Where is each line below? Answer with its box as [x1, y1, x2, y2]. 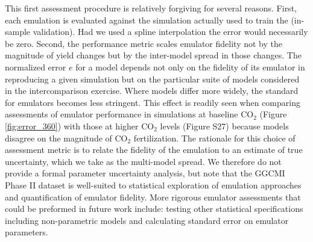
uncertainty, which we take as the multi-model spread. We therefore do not [5, 155, 282, 167]
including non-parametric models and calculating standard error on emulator [5, 214, 289, 226]
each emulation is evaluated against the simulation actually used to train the [5, 13, 288, 26]
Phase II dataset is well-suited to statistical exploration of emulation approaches [5, 178, 302, 191]
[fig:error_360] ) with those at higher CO [5, 119, 154, 132]
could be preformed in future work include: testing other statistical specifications [5, 202, 303, 215]
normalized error [5, 60, 66, 73]
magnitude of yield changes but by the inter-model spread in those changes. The [5, 49, 302, 61]
